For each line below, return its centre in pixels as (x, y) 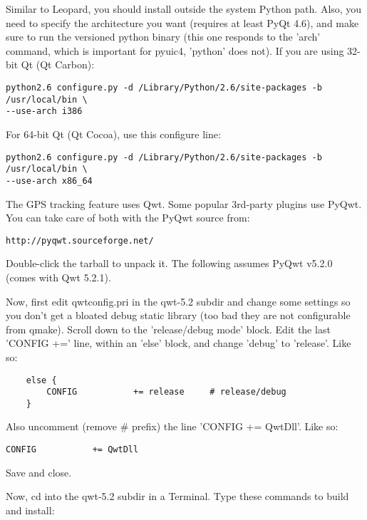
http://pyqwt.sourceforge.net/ (80, 240)
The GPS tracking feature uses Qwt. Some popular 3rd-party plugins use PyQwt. (184, 203)
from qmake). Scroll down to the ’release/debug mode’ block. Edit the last (168, 329)
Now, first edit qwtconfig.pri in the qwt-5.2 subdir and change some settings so (178, 301)
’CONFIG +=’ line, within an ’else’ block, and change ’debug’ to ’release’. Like (179, 343)
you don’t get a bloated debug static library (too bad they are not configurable (178, 315)
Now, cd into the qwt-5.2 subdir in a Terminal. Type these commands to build (177, 496)
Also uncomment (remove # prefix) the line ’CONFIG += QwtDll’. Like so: (172, 426)
